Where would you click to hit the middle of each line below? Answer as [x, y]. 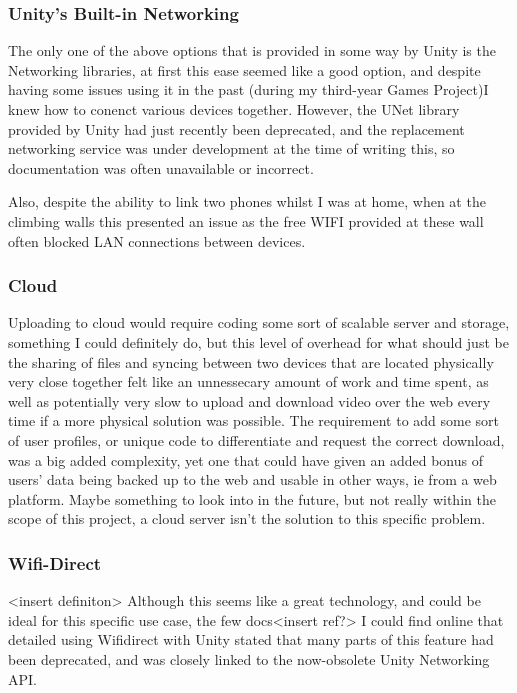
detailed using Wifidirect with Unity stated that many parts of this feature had [251, 639]
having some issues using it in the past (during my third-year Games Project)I [248, 89]
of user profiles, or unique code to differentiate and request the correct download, [256, 439]
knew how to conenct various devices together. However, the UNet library [234, 109]
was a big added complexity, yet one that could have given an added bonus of [245, 459]
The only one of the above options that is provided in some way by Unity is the [252, 50]
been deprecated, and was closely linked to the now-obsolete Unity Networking [249, 658]
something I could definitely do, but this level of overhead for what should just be [258, 341]
